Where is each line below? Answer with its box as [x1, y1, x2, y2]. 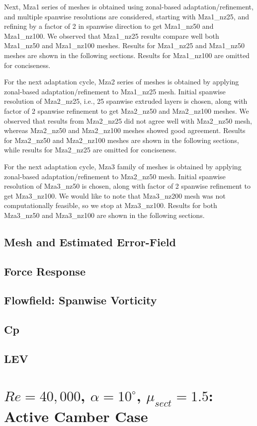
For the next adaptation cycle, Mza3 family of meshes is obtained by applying [4, 161, 242, 171]
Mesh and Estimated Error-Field [4, 234, 176, 249]
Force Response [4, 263, 86, 279]
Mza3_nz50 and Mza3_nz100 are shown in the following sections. [4, 210, 205, 220]
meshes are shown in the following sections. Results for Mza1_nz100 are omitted [4, 50, 250, 60]
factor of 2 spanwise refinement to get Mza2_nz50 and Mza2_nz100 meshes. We [4, 105, 249, 116]
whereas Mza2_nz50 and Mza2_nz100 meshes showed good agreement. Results [4, 125, 246, 136]
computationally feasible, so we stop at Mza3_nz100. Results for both [4, 200, 217, 211]
